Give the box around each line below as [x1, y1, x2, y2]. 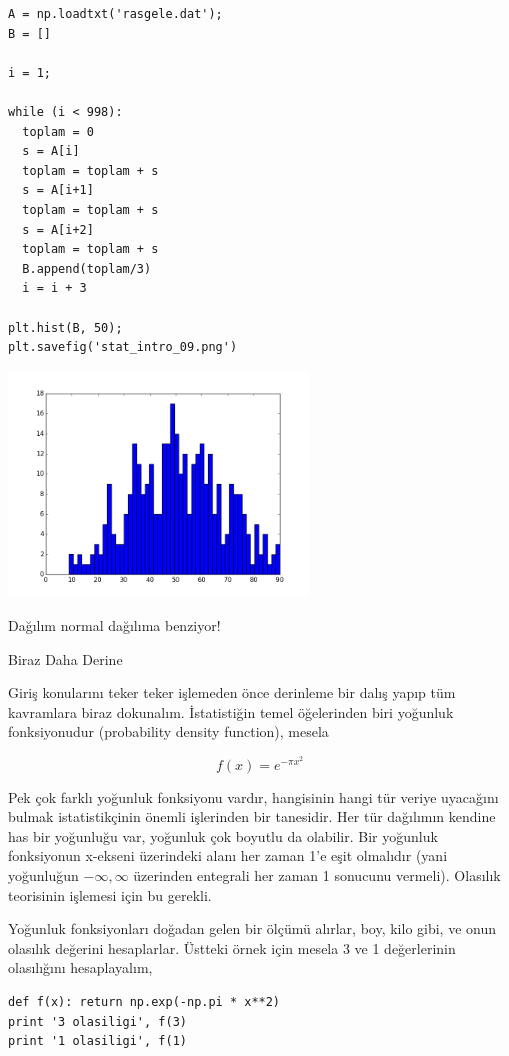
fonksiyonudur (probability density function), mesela [8, 721, 329, 742]
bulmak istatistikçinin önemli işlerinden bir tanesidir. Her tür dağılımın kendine [8, 806, 496, 827]
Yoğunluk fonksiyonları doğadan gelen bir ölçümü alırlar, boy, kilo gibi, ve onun [8, 918, 497, 939]
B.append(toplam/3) [22, 261, 152, 276]
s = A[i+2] [22, 222, 94, 237]
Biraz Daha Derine [8, 648, 123, 669]
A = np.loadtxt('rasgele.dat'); [8, 7, 223, 21]
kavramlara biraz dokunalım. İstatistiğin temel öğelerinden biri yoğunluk [8, 701, 454, 722]
